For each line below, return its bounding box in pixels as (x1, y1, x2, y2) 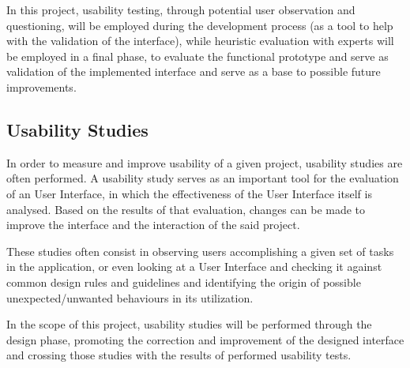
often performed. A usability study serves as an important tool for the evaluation (6, 170, 399, 186)
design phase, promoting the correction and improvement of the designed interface (6, 331, 404, 347)
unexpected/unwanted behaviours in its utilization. (6, 289, 254, 306)
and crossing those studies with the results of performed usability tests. (6, 347, 352, 363)
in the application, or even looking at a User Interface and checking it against (6, 258, 382, 275)
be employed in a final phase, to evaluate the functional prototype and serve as (6, 47, 389, 64)
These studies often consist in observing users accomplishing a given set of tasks (6, 242, 394, 259)
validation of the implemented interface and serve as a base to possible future (6, 63, 381, 80)
